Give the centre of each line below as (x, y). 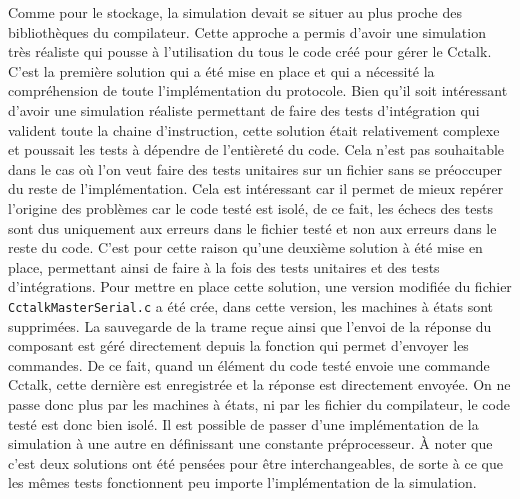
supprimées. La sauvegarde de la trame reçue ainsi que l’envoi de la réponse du (250, 325)
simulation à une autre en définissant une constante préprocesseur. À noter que (250, 443)
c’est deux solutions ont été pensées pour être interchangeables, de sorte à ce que (255, 462)
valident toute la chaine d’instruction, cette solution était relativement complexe (254, 129)
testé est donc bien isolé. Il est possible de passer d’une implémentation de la (243, 423)
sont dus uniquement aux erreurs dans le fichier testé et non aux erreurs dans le (252, 227)
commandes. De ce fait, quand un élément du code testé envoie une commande (249, 364)
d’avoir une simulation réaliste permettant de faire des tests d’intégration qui (244, 109)
